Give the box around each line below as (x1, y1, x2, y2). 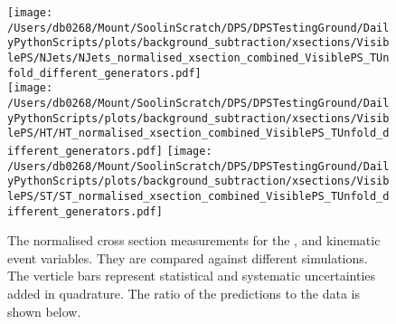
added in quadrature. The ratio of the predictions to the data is (7, 283, 361, 302)
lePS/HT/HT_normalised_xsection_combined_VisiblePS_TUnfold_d (7, 127, 390, 140)
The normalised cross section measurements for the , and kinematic (7, 231, 381, 250)
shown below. (7, 301, 81, 320)
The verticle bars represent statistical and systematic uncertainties (7, 266, 376, 285)
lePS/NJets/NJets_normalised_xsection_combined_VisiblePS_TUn (7, 51, 390, 64)
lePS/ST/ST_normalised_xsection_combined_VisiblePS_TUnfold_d (7, 189, 390, 203)
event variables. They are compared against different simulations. (7, 248, 368, 267)
